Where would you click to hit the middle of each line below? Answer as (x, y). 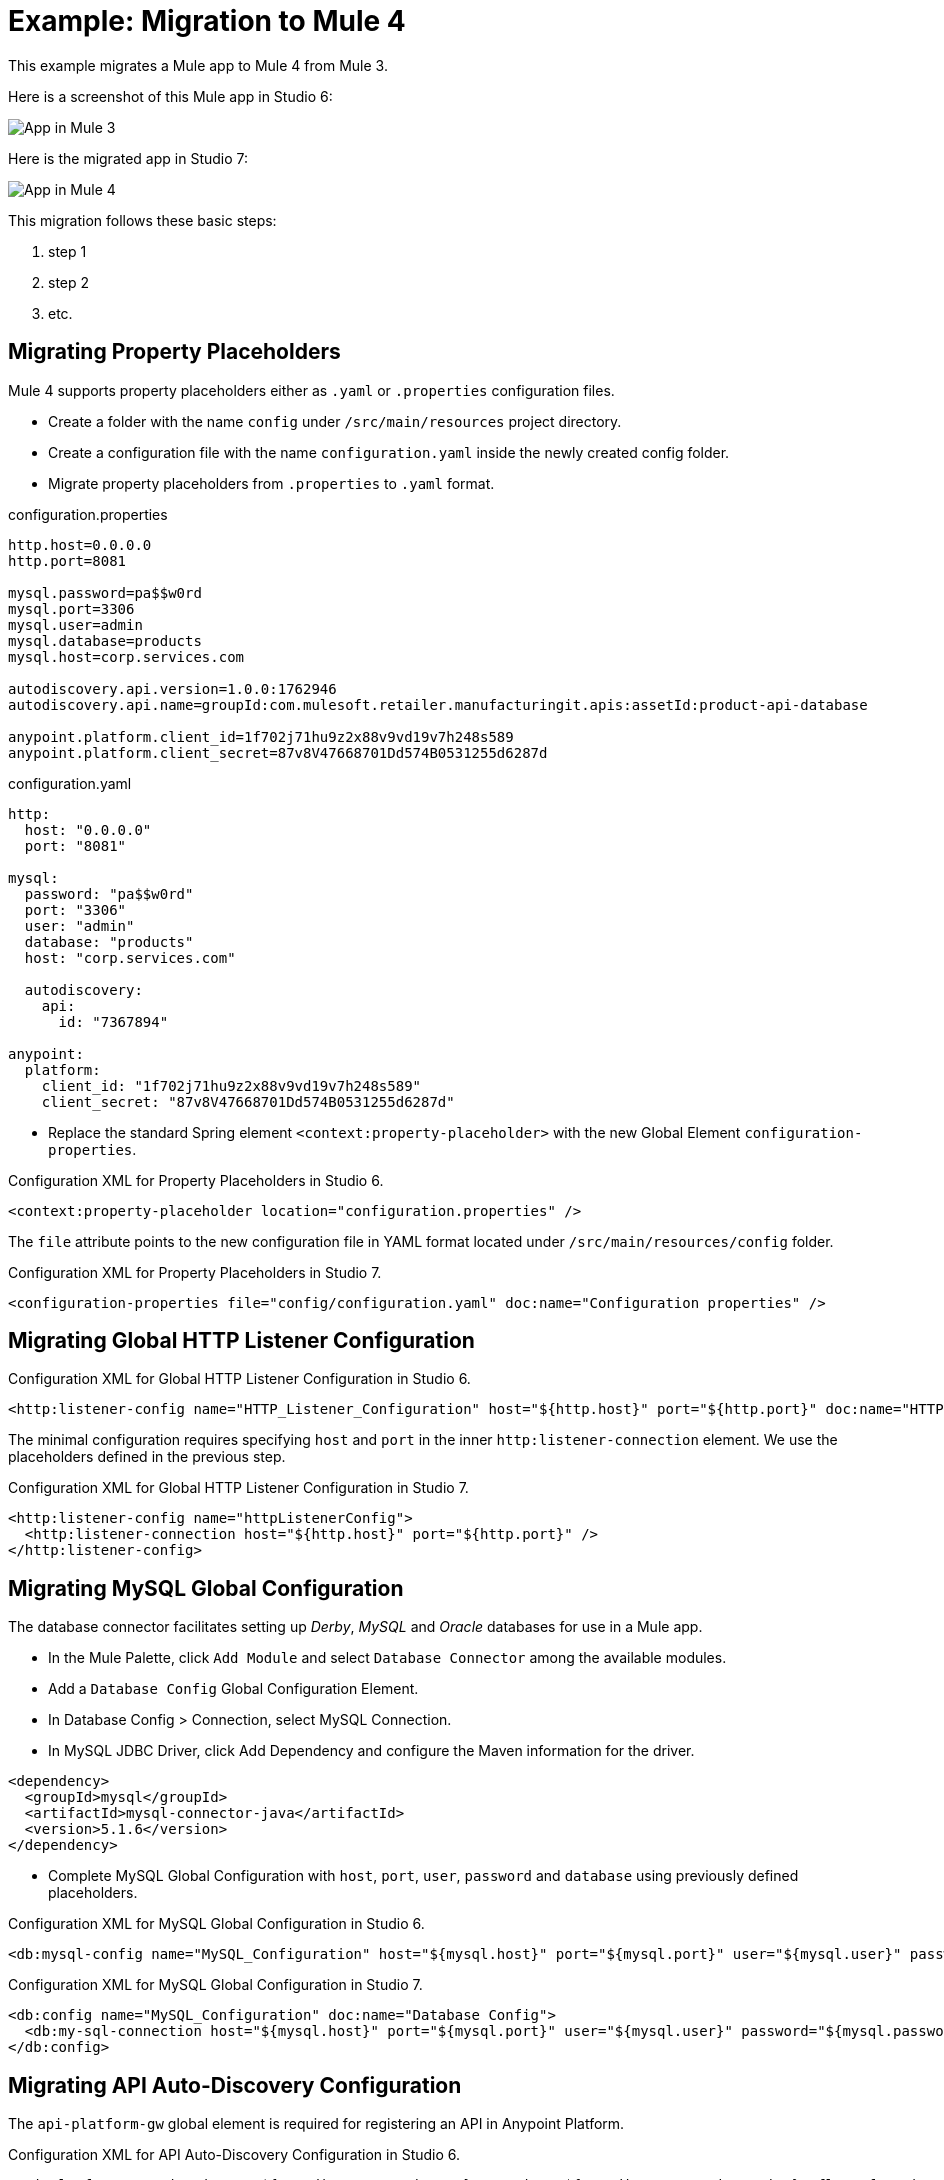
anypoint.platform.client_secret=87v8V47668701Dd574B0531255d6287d (278, 752)
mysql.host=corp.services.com (126, 656)
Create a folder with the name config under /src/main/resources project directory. (335, 421)
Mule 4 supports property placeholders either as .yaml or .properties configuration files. (311, 390)
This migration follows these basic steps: (142, 220)
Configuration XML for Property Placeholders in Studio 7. (195, 1272)
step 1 (67, 251)
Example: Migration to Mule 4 (207, 21)
